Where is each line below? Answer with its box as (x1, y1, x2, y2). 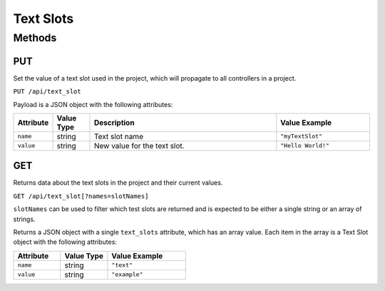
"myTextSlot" (280, 133, 323, 141)
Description (93, 118, 135, 128)
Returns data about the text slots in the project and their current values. (13, 178, 223, 187)
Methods (13, 31, 57, 44)
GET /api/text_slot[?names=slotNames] (13, 192, 149, 200)
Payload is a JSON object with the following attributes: (13, 100, 173, 108)
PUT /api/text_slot (13, 88, 81, 96)
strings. (13, 215, 36, 223)
